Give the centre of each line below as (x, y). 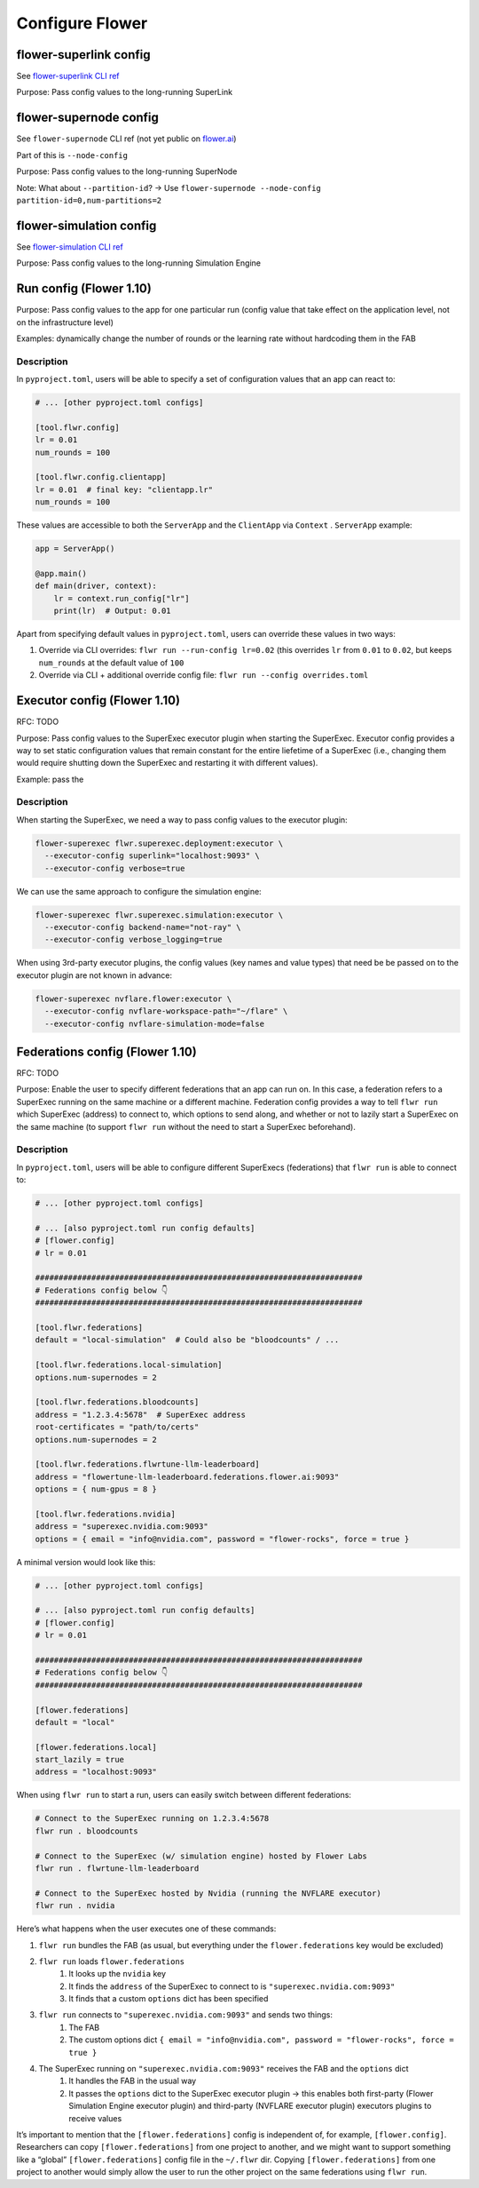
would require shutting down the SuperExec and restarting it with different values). (167, 763)
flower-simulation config (86, 225)
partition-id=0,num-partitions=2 (89, 200)
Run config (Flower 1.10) (84, 289)
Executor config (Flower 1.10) (98, 700)
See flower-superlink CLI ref (68, 76)
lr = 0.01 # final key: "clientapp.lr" (124, 489)
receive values (95, 2118)
